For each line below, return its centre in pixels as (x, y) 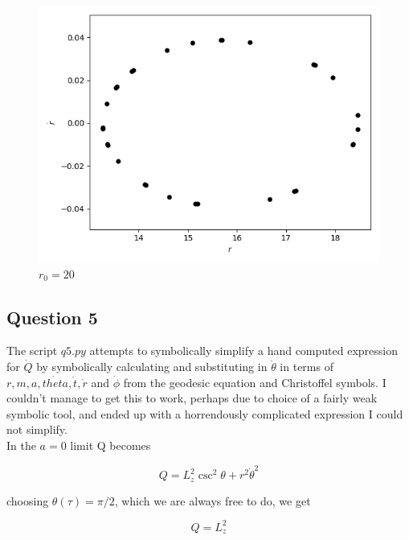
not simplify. (37, 429)
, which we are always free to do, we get (213, 500)
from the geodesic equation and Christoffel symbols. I (255, 382)
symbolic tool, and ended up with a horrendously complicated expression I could (205, 413)
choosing (28, 500)
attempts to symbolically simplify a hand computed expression (244, 350)
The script (32, 350)
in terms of (307, 366)
